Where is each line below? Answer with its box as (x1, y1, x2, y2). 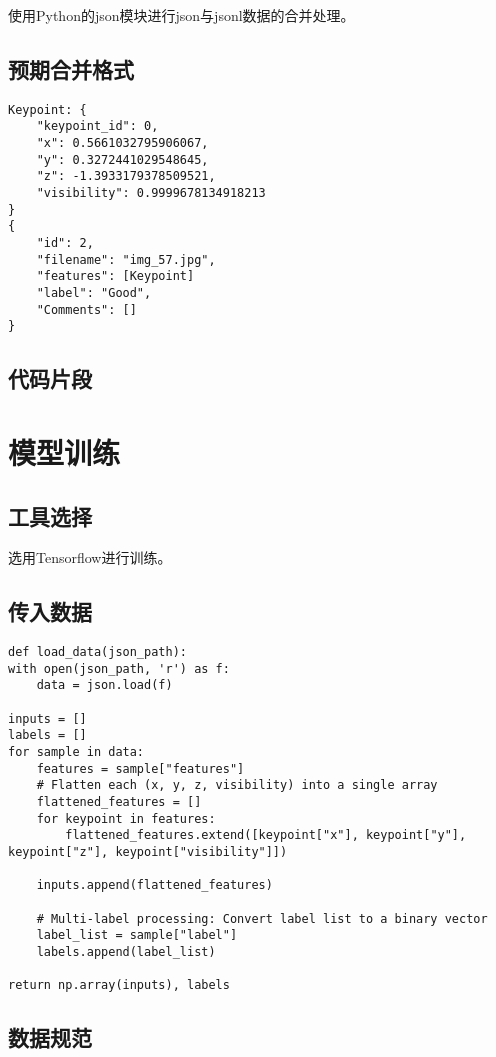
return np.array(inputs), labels (8, 978, 230, 993)
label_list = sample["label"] (36, 928, 238, 943)
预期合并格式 (8, 53, 134, 84)
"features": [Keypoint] (36, 269, 195, 284)
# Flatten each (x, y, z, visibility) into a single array (36, 778, 438, 793)
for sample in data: (8, 745, 145, 760)
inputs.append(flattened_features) (36, 878, 273, 893)
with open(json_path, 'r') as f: (8, 661, 230, 676)
